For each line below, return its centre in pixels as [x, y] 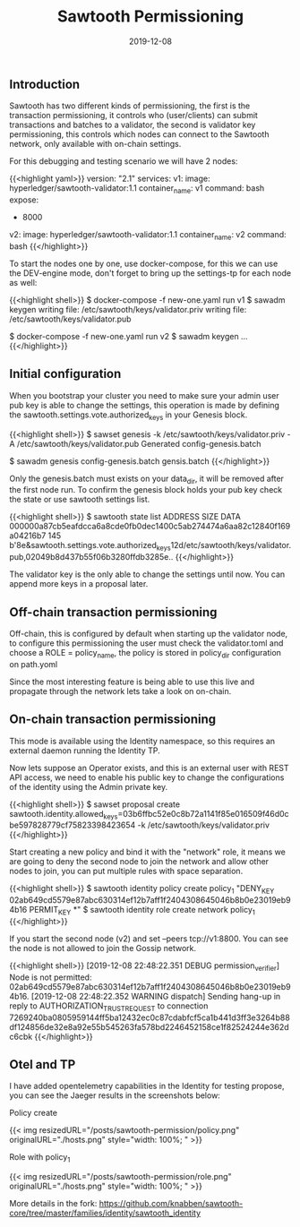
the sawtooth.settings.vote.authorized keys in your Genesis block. [129, 416]
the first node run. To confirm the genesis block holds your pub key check [146, 490]
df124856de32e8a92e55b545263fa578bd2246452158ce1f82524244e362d [149, 1026]
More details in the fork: [53, 1204]
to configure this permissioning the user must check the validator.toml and [146, 643]
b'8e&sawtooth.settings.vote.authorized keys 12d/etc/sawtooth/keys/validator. [150, 546]
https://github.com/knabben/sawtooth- [171, 1204]
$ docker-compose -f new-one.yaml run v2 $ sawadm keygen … [129, 336]
